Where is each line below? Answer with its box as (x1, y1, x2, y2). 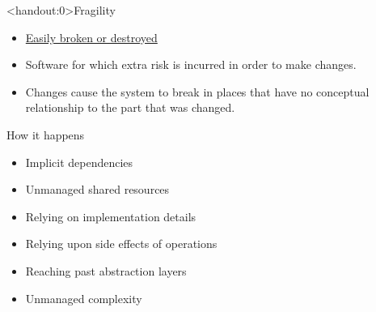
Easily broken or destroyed (25, 28, 158, 45)
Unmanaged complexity (25, 289, 142, 306)
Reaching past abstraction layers (25, 262, 187, 279)
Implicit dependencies (25, 153, 133, 170)
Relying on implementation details (25, 207, 196, 224)
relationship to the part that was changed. (25, 99, 235, 116)
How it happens (6, 126, 85, 143)
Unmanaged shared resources (25, 181, 170, 198)
